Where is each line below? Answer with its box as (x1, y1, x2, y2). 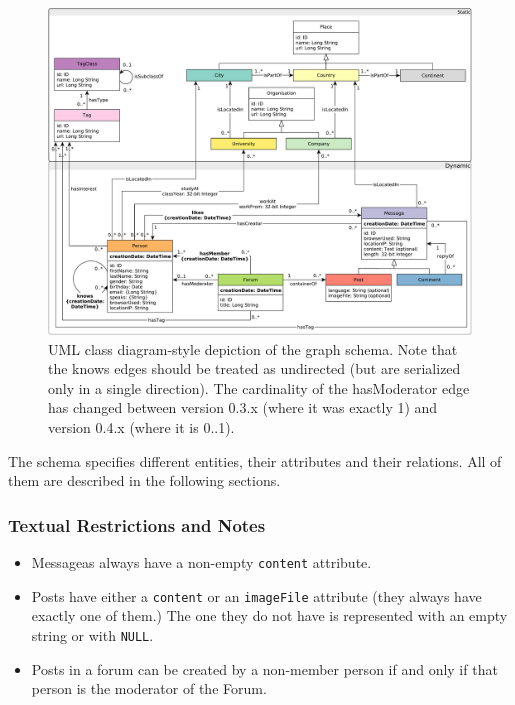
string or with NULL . (31, 624, 154, 645)
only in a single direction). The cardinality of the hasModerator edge (48, 377, 470, 398)
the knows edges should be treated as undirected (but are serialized (48, 358, 461, 379)
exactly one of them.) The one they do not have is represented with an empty (31, 605, 508, 626)
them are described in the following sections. (8, 470, 281, 491)
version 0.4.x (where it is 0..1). (48, 417, 235, 438)
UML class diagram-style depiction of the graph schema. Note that (48, 338, 458, 359)
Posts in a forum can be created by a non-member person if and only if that (31, 658, 498, 679)
